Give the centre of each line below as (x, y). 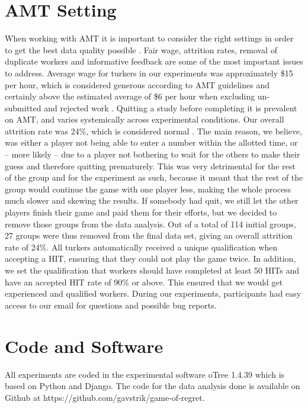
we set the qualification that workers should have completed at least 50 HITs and (152, 270)
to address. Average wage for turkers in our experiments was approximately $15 (149, 73)
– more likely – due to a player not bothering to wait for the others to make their (153, 154)
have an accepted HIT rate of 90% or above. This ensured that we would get (144, 282)
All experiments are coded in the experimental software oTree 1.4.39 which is (145, 374)
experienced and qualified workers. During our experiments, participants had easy (153, 293)
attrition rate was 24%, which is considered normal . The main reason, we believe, (154, 131)
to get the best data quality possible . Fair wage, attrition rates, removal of (141, 49)
